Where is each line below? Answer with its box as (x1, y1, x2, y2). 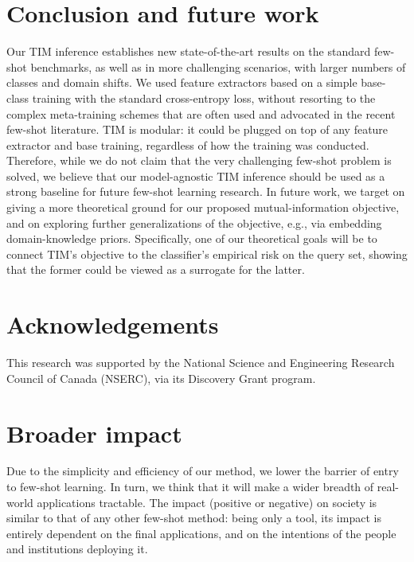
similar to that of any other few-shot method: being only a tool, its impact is (6, 509, 381, 526)
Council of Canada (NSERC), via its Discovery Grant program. (6, 369, 316, 386)
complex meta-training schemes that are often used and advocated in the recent (6, 105, 396, 122)
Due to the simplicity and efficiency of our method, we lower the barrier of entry (6, 462, 399, 479)
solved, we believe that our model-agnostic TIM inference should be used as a (6, 167, 385, 184)
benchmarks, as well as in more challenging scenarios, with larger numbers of (30, 58, 406, 75)
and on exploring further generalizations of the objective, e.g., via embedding (6, 214, 382, 231)
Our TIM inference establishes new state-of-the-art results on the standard (6, 43, 371, 60)
